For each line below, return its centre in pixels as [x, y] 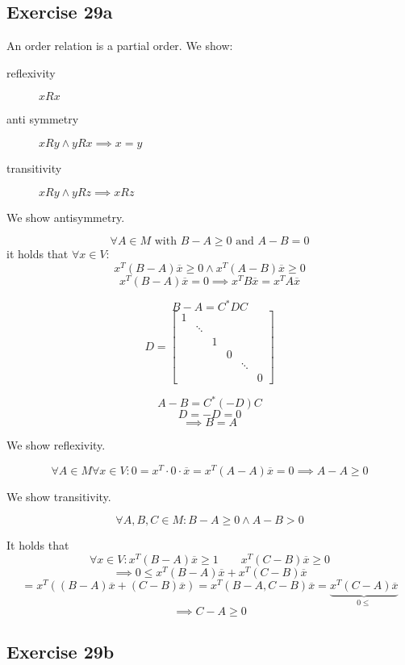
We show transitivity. [59, 496]
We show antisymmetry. [66, 217]
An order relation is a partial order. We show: [120, 46]
